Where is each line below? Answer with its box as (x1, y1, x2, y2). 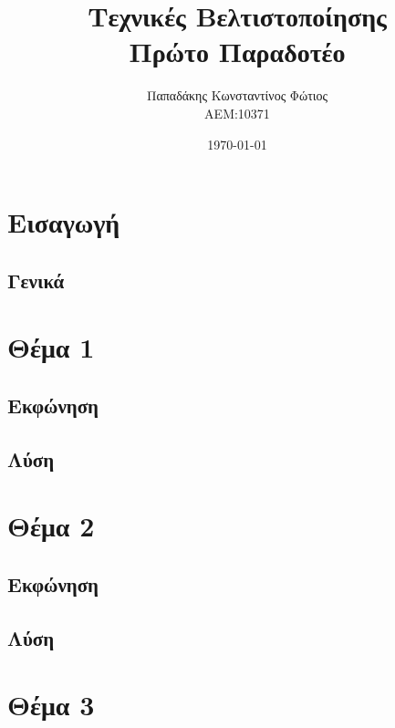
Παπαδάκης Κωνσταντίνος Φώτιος (146, 86, 328, 105)
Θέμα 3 (7, 686, 95, 723)
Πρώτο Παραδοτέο (129, 33, 346, 70)
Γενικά (7, 265, 65, 294)
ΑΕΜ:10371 (204, 103, 270, 122)
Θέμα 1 (7, 328, 95, 366)
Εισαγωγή (7, 203, 120, 241)
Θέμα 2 (7, 507, 95, 545)
